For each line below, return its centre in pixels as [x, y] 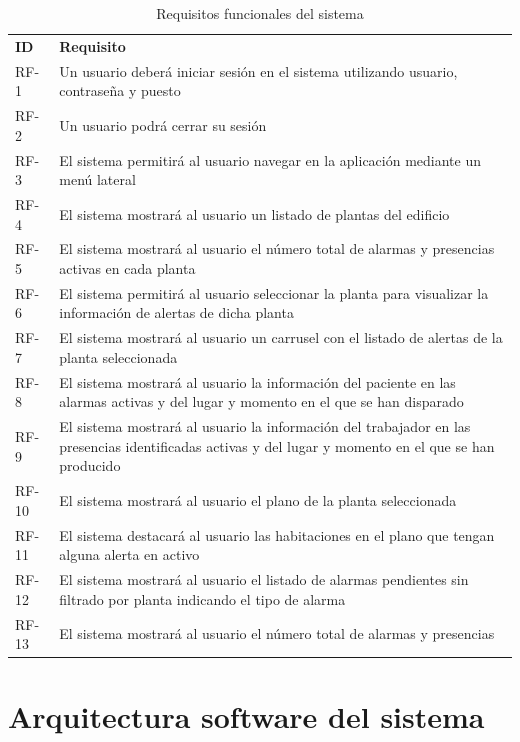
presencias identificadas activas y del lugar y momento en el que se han [277, 445]
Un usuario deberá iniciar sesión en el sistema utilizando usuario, [258, 70]
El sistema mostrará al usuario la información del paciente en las [257, 381]
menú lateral [97, 179]
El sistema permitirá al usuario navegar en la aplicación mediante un [270, 159]
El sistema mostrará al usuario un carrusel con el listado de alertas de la [281, 337]
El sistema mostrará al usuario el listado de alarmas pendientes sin [264, 579]
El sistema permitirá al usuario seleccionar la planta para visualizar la [274, 292]
